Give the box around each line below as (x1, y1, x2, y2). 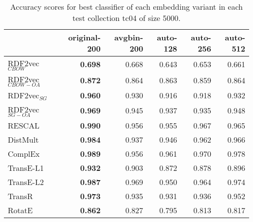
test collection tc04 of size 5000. (72, 12, 181, 23)
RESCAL (8, 119, 40, 131)
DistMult (8, 133, 39, 145)
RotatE (8, 204, 33, 216)
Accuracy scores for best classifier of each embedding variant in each (10, 1, 243, 12)
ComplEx (8, 148, 40, 159)
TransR (8, 190, 33, 202)
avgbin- (114, 32, 144, 43)
